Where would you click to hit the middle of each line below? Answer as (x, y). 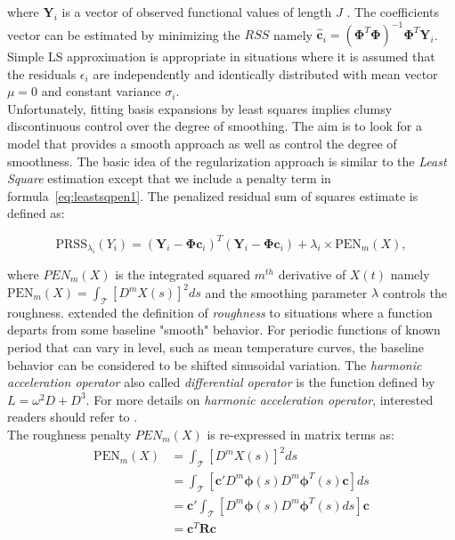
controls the (414, 292)
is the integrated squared (183, 274)
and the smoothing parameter (286, 292)
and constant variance (101, 91)
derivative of (312, 274)
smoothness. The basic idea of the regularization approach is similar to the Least (227, 161)
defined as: (36, 213)
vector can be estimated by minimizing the (124, 34)
